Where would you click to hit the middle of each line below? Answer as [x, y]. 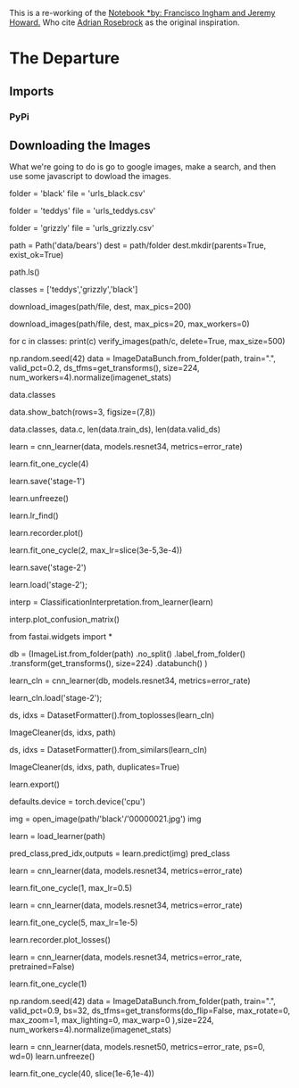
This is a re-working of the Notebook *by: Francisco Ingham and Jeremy [142, 13]
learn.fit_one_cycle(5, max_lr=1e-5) [74, 923]
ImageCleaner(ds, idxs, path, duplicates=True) [95, 767]
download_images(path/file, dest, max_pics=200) [100, 307]
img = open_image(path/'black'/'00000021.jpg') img [105, 819]
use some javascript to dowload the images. [90, 177]
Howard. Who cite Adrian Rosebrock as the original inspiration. [125, 22]
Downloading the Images [80, 145]
